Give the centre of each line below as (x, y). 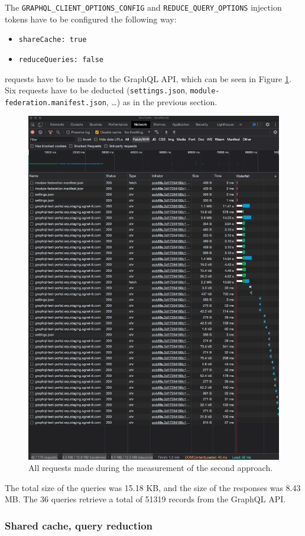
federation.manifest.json (56, 103)
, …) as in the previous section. (162, 101)
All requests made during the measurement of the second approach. (151, 468)
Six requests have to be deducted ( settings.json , (96, 90)
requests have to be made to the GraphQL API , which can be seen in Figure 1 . (148, 78)
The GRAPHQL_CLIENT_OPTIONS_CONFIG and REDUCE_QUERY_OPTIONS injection (143, 7)
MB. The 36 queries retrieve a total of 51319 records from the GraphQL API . (145, 499)
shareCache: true (53, 40)
